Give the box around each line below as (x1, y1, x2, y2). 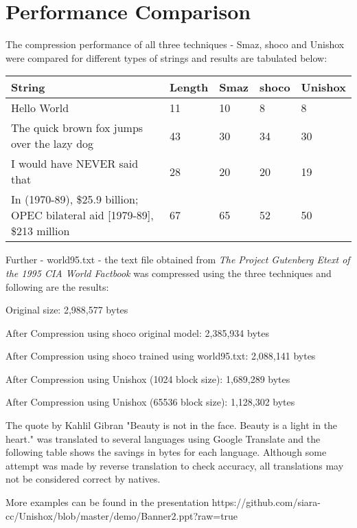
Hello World (11, 100, 69, 116)
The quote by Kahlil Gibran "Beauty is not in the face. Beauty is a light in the (5, 418, 338, 432)
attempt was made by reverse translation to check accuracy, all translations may (5, 458, 344, 472)
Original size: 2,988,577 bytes (5, 302, 128, 317)
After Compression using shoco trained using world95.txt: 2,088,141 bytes (5, 349, 316, 363)
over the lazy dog (11, 135, 94, 152)
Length (170, 79, 209, 96)
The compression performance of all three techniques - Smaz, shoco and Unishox (5, 37, 345, 52)
